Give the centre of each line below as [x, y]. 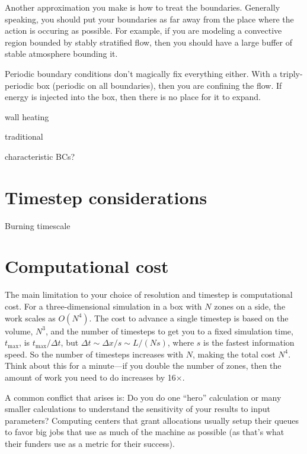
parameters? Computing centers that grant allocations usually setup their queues [152, 420]
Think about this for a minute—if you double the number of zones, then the [143, 366]
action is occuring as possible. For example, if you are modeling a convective [143, 30]
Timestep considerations [106, 197]
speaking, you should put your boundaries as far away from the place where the [149, 19]
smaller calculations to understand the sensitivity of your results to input [137, 409]
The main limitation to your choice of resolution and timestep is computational [149, 294]
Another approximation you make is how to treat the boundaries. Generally [143, 7]
